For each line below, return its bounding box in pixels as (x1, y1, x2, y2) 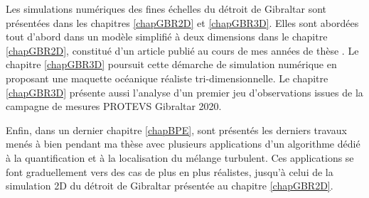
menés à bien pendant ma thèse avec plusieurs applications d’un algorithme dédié (6, 136, 360, 151)
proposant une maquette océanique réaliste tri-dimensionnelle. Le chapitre (6, 70, 328, 85)
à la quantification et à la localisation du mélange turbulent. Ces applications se (6, 150, 354, 165)
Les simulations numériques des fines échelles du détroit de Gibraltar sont (6, 1, 326, 16)
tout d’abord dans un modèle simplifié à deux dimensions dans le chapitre (6, 29, 328, 44)
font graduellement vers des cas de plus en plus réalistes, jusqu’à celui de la (6, 164, 333, 179)
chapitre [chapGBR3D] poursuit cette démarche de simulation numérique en (6, 57, 337, 72)
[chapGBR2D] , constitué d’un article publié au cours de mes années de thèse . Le (6, 43, 359, 57)
